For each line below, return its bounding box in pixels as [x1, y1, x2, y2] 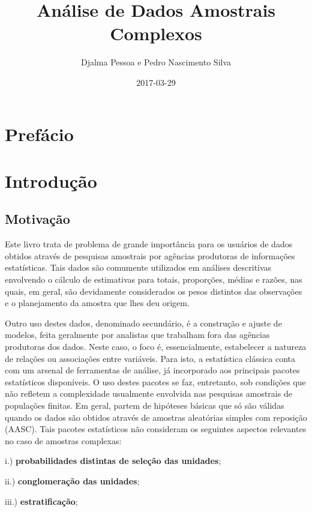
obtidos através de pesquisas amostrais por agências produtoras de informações [5, 249, 295, 262]
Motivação [5, 209, 70, 228]
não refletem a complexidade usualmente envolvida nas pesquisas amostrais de [5, 387, 292, 400]
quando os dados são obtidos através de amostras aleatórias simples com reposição [5, 411, 307, 423]
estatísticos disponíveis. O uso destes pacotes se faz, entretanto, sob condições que [5, 375, 306, 388]
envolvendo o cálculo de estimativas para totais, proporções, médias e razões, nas [5, 273, 302, 286]
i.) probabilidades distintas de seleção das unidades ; [5, 454, 221, 467]
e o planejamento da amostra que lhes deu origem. [5, 297, 190, 309]
